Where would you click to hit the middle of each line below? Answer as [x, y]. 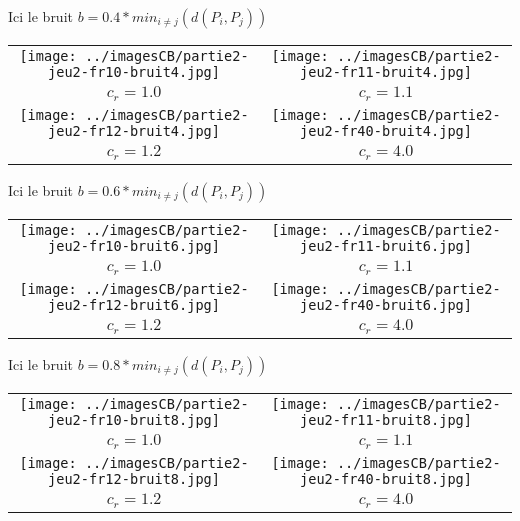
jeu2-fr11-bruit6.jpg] [386, 245]
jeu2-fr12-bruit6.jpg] [134, 304]
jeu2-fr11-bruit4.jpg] [386, 72]
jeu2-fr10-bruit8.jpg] [134, 419]
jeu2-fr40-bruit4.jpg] [386, 130]
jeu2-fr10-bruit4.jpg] [134, 72]
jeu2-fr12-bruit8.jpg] [134, 478]
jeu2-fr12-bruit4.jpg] [134, 130]
